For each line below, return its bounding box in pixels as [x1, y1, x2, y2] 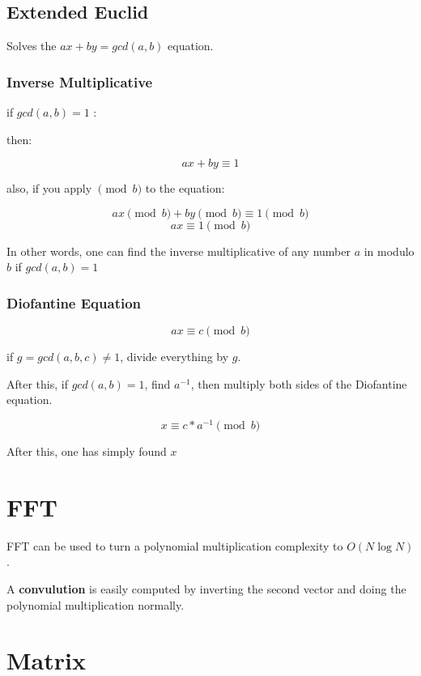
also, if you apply [6, 180, 92, 197]
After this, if [6, 375, 68, 392]
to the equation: [145, 180, 225, 197]
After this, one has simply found [6, 443, 167, 460]
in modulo [364, 242, 415, 259]
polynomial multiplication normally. [6, 596, 185, 613]
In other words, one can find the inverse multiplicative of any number [6, 242, 351, 259]
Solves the [6, 37, 57, 54]
